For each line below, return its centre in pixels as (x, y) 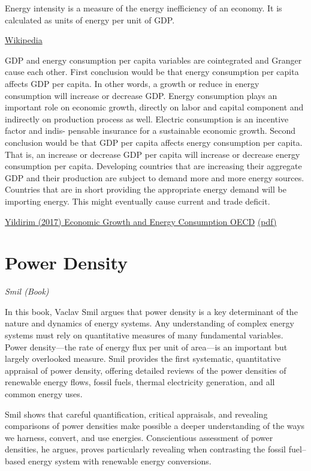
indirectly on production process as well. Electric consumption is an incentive (147, 118)
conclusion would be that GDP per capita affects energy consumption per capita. (154, 142)
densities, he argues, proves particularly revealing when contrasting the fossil (145, 449)
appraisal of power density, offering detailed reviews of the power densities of (146, 370)
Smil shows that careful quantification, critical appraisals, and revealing (136, 414)
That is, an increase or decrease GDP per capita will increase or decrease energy (153, 154)
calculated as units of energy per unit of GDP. (90, 19)
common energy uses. (44, 393)
